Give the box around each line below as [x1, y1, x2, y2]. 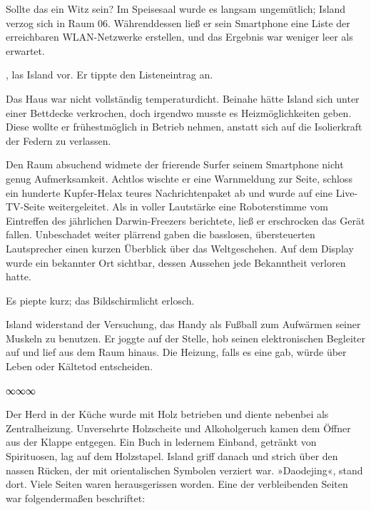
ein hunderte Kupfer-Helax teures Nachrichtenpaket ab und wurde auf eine [6, 185, 333, 200]
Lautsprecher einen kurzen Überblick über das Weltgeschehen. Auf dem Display [6, 240, 354, 255]
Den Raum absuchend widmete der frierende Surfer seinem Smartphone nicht [6, 157, 344, 172]
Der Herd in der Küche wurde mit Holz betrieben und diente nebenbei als [6, 407, 329, 422]
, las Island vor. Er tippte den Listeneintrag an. [6, 67, 213, 82]
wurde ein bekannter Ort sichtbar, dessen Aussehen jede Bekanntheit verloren [6, 255, 346, 270]
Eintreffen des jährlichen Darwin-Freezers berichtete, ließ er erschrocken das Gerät [6, 213, 365, 228]
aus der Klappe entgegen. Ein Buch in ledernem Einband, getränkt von [6, 434, 317, 449]
